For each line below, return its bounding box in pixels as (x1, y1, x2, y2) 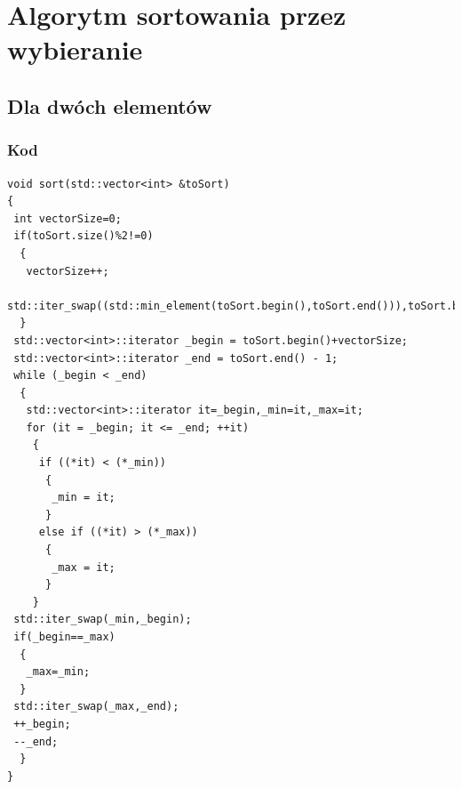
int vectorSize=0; (13, 212, 122, 225)
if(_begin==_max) (13, 631, 115, 643)
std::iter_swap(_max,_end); (13, 700, 179, 713)
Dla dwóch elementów (7, 92, 212, 119)
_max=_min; (26, 665, 91, 679)
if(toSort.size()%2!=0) (13, 229, 154, 243)
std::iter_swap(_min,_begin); (13, 613, 192, 626)
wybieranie (7, 31, 143, 68)
